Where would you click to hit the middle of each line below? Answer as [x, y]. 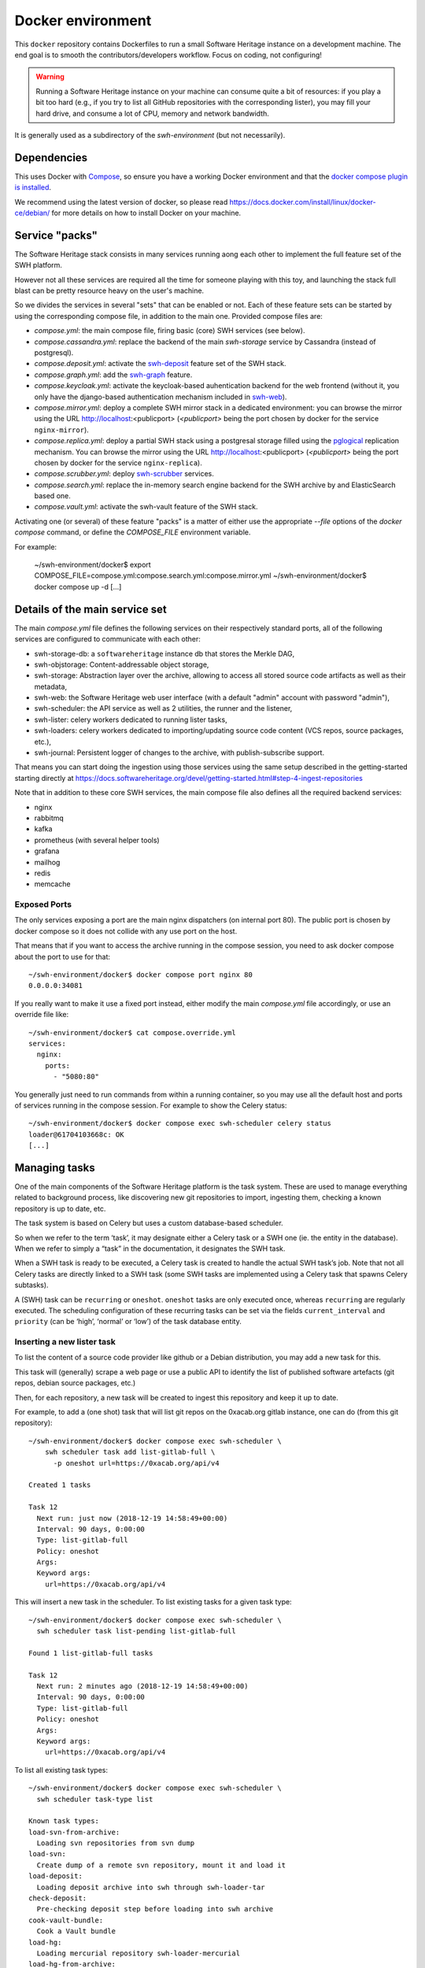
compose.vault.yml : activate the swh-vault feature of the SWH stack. [146, 507]
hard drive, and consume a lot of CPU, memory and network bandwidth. [152, 113]
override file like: [42, 1015]
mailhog [47, 862]
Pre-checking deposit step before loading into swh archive [155, 1909]
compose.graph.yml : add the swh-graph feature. [113, 375]
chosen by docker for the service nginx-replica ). [118, 462]
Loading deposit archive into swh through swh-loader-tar [151, 1887]
